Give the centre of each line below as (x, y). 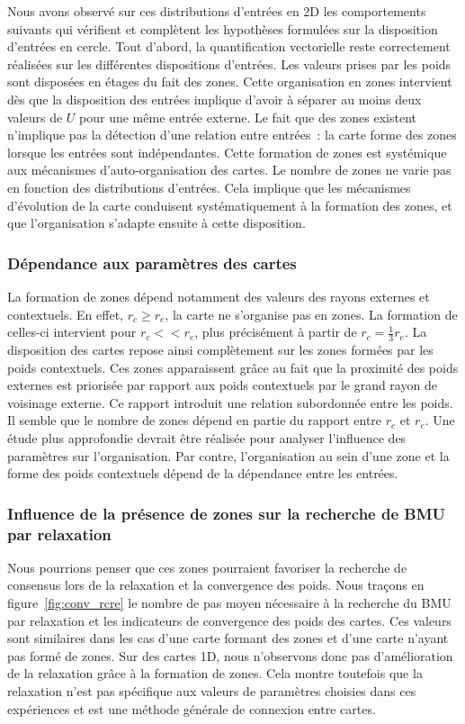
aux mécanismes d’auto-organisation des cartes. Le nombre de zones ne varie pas (229, 170)
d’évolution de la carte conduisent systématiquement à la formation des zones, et (230, 205)
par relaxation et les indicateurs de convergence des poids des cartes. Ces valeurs (229, 620)
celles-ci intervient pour (72, 332)
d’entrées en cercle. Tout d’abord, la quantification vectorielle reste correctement (229, 46)
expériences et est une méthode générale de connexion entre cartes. (192, 708)
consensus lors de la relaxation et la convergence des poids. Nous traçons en (216, 585)
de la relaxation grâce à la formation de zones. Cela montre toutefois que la (215, 673)
